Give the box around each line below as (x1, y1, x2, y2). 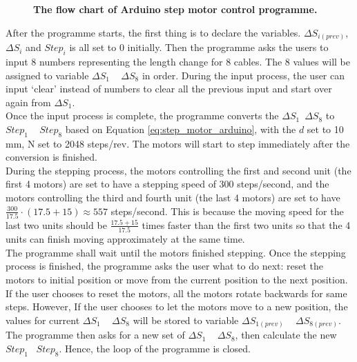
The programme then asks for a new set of (6, 328, 185, 342)
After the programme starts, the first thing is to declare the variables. (6, 25, 301, 39)
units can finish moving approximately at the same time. (6, 232, 245, 246)
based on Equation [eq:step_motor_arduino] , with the (65, 121, 296, 136)
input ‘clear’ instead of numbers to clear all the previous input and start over (6, 81, 332, 96)
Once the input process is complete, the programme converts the (6, 108, 279, 123)
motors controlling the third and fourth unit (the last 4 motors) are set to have (6, 190, 340, 205)
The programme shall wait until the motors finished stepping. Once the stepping (6, 245, 346, 259)
